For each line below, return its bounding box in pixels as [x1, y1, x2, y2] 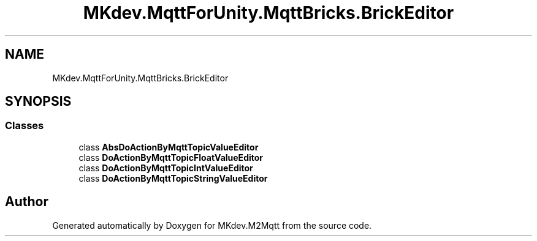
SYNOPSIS [5, 94, 72, 109]
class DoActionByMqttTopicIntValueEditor [78, 162, 253, 173]
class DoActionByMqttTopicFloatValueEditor [78, 152, 264, 163]
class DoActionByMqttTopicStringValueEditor [78, 172, 268, 184]
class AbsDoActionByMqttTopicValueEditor [78, 141, 259, 152]
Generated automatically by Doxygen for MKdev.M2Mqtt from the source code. [52, 220, 372, 231]
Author [5, 194, 48, 210]
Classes [5, 119, 44, 132]
